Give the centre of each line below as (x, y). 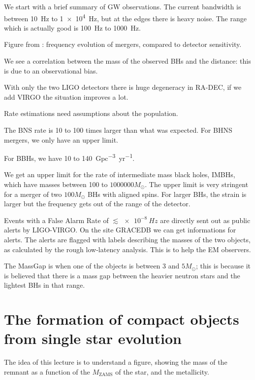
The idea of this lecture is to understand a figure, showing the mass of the (116, 362)
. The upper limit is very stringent (197, 184)
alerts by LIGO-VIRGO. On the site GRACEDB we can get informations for (120, 230)
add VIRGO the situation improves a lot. (66, 96)
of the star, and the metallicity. (162, 371)
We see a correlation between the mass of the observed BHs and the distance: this (127, 61)
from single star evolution (93, 338)
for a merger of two (33, 194)
